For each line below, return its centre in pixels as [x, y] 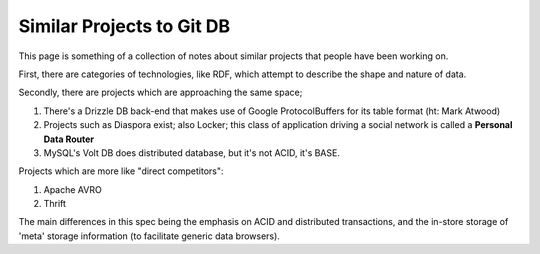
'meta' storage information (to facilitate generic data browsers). [149, 236]
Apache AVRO [72, 189]
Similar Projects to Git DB [124, 26]
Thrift [55, 204]
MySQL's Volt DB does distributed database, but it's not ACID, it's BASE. [191, 152]
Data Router [69, 139]
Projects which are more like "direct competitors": [121, 171]
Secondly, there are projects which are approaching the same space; [160, 92]
